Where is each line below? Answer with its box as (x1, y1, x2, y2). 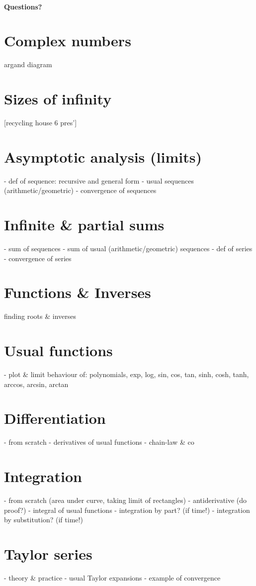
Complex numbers (4, 30, 131, 51)
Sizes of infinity (4, 89, 112, 109)
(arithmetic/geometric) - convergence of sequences (4, 185, 157, 195)
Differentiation (4, 408, 106, 428)
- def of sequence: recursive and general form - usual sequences (4, 175, 194, 186)
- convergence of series (4, 253, 72, 263)
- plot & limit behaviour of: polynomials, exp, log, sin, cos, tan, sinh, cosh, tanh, (4, 369, 249, 380)
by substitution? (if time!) (4, 514, 83, 525)
